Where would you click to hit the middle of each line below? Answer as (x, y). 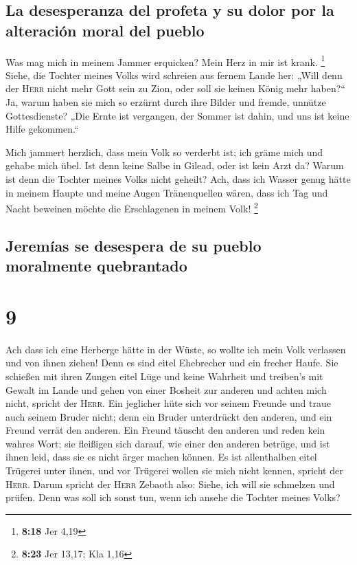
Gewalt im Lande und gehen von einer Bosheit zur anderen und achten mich (166, 389)
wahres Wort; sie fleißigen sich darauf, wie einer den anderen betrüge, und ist (168, 443)
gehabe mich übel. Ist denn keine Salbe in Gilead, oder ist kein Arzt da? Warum (175, 165)
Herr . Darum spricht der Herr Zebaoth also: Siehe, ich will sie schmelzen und (170, 484)
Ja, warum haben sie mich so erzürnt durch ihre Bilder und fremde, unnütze (166, 102)
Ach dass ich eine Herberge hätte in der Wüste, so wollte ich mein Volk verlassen (176, 349)
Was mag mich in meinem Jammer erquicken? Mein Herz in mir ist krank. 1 (165, 60)
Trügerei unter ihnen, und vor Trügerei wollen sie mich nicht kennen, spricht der (174, 470)
